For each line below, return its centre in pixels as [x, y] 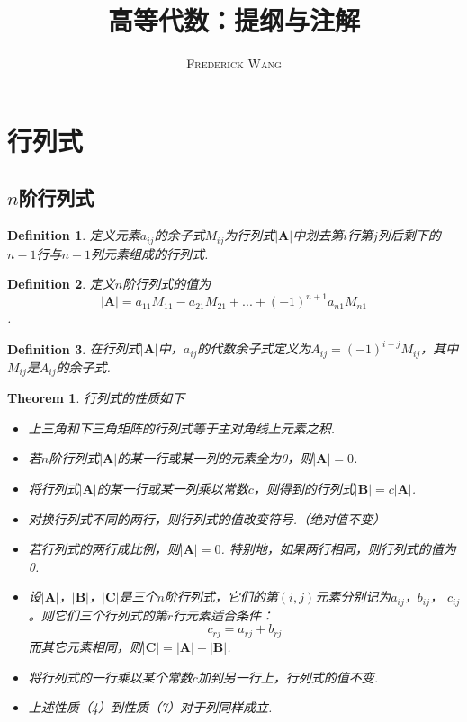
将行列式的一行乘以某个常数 [110, 677]
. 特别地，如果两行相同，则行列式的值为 [338, 549]
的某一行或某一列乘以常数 [172, 489]
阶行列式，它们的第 [221, 597]
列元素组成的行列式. [150, 253]
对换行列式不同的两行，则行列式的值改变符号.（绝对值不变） [207, 518]
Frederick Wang [234, 63]
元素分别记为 [353, 597]
